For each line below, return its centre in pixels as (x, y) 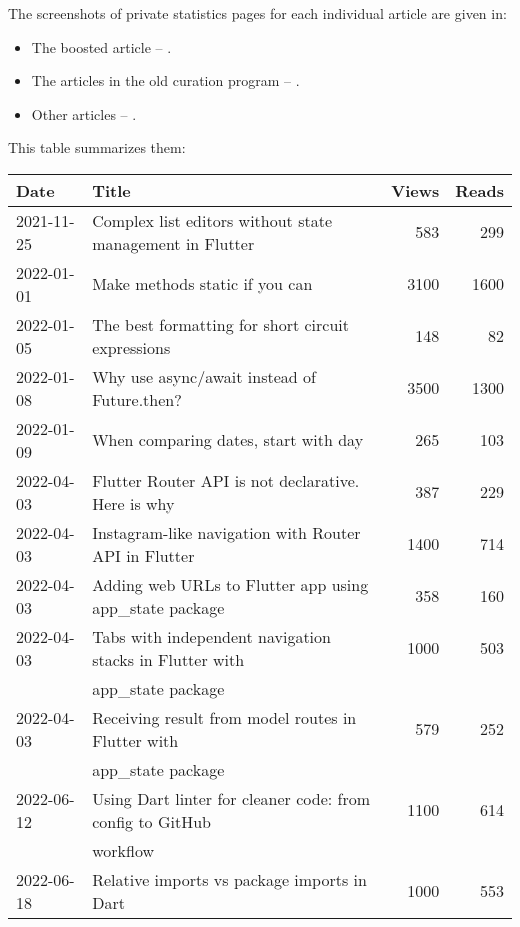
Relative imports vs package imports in (229, 879)
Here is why (133, 503)
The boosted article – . (101, 46)
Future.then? (137, 399)
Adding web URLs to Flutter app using (230, 584)
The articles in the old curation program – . (165, 80)
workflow (123, 850)
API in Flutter (143, 555)
